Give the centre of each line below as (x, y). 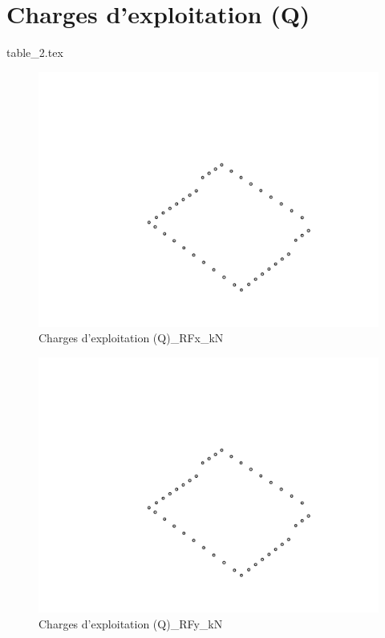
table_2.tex (35, 52)
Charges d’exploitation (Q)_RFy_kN (131, 623)
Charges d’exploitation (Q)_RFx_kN (131, 338)
